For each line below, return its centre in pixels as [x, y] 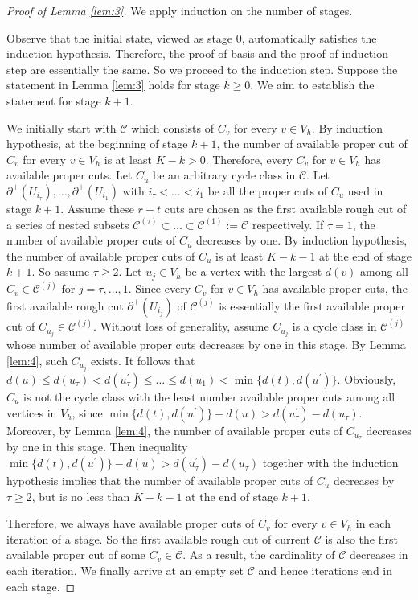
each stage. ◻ [41, 586]
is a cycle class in [334, 326]
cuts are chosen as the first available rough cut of [285, 208]
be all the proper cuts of [267, 190]
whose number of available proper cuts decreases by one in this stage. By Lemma [206, 345]
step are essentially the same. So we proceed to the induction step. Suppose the [202, 69]
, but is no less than [81, 496]
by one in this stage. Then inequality [97, 447]
